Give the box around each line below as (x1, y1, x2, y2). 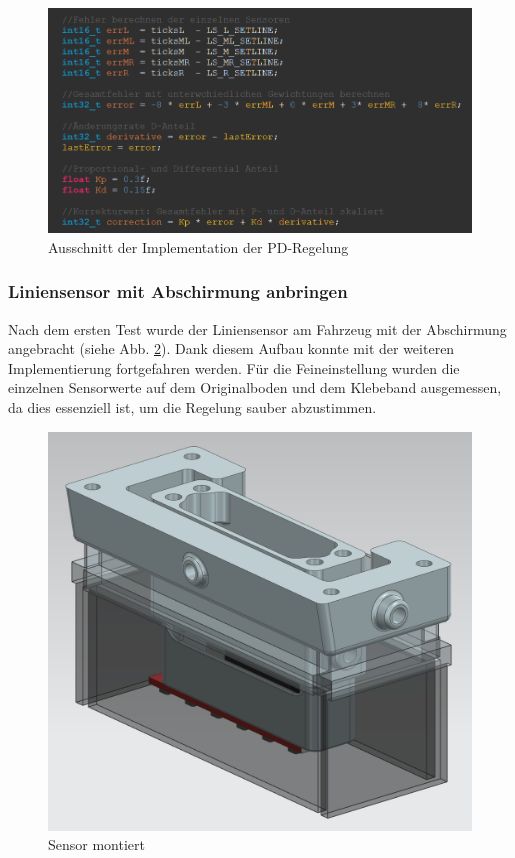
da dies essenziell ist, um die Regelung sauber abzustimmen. (8, 396, 377, 417)
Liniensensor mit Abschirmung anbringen (8, 279, 348, 304)
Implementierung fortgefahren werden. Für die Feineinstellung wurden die (8, 357, 460, 378)
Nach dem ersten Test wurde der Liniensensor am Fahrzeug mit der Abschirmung (8, 318, 507, 339)
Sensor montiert (48, 834, 145, 855)
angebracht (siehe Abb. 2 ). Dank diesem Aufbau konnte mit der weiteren (8, 338, 455, 359)
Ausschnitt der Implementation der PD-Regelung (48, 236, 349, 257)
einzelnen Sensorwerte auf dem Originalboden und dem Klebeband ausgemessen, (8, 377, 502, 398)
